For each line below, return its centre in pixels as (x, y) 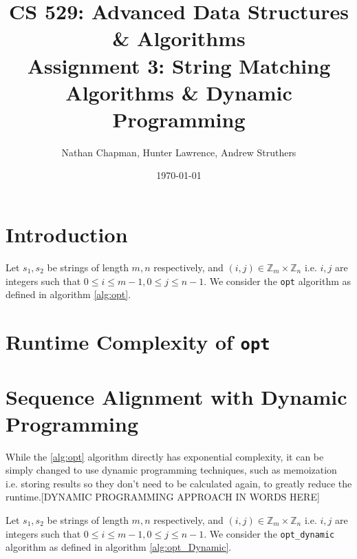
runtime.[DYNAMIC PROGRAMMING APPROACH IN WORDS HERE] (163, 497)
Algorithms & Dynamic (179, 92)
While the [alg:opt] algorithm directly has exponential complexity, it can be (165, 456)
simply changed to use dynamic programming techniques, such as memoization (171, 470)
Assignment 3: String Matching (179, 65)
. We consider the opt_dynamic (269, 533)
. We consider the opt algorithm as (278, 281)
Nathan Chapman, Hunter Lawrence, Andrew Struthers (179, 152)
